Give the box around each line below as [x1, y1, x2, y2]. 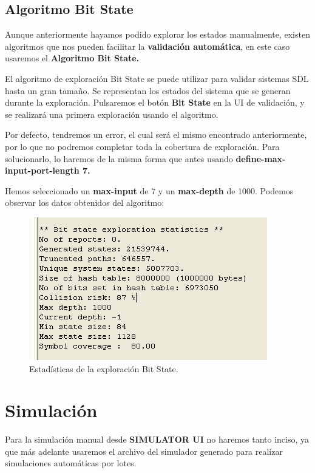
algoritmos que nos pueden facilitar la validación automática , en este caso [5, 39, 290, 52]
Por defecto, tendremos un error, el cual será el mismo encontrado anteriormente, [5, 128, 307, 141]
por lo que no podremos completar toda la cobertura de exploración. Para [5, 140, 280, 152]
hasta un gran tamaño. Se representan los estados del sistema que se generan [5, 84, 291, 97]
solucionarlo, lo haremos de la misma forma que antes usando [5, 152, 233, 165]
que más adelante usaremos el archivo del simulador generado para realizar [5, 444, 283, 457]
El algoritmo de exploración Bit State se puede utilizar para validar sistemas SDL [5, 72, 309, 84]
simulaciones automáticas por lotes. [5, 457, 137, 469]
